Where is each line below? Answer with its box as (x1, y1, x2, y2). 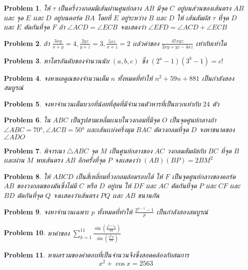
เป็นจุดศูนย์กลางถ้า (170, 115, 217, 125)
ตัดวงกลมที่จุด (154, 124, 189, 134)
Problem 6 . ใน (4, 115, 51, 125)
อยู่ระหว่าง (121, 12, 146, 22)
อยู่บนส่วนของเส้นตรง (177, 3, 232, 13)
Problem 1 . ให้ (4, 3, 50, 13)
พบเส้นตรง (35, 155, 63, 165)
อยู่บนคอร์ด (53, 12, 82, 22)
